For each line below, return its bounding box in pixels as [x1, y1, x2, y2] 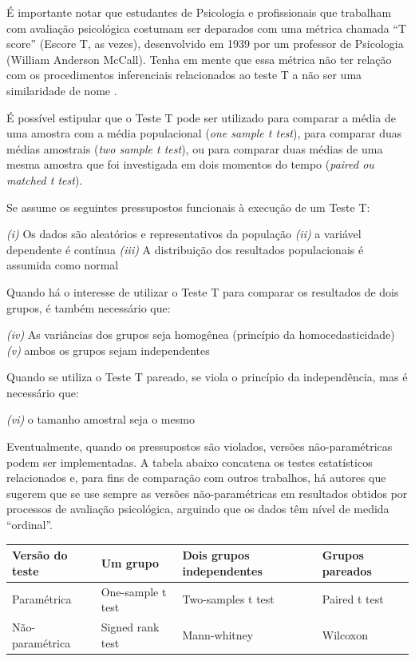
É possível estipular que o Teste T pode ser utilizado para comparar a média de [6, 109, 397, 125]
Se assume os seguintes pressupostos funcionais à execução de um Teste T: [6, 198, 370, 215]
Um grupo [101, 554, 159, 571]
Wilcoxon [322, 626, 368, 643]
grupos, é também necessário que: [6, 299, 171, 316]
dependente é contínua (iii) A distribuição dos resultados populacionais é [6, 241, 364, 257]
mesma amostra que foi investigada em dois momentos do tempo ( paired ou [6, 156, 374, 173]
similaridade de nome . [6, 82, 117, 98]
